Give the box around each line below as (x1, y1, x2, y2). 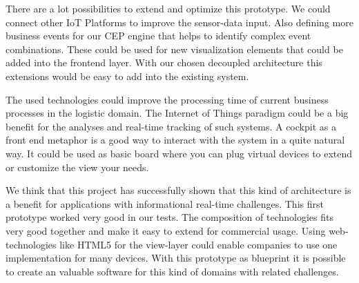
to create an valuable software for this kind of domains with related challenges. (6, 264, 339, 278)
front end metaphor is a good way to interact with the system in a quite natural (6, 133, 345, 147)
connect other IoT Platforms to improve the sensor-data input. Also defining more (6, 14, 353, 29)
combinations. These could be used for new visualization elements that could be (6, 41, 343, 56)
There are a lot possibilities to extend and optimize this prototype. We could (6, 1, 331, 15)
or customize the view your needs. (6, 159, 149, 174)
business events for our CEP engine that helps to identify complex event (6, 28, 311, 43)
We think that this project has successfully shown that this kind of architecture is (6, 183, 351, 197)
